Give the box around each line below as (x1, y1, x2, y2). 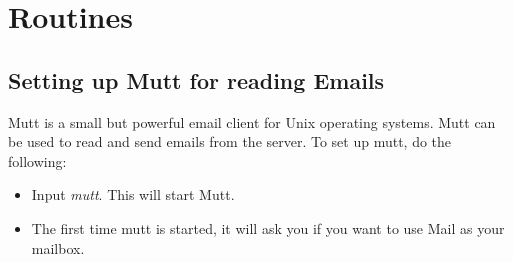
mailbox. (31, 237, 85, 258)
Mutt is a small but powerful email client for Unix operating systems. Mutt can (8, 111, 496, 132)
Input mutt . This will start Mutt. (31, 184, 235, 205)
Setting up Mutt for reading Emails (8, 64, 385, 95)
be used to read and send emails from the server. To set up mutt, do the (8, 131, 452, 152)
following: (8, 150, 67, 171)
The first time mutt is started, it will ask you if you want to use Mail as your (31, 217, 505, 238)
